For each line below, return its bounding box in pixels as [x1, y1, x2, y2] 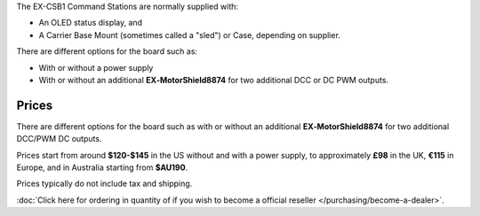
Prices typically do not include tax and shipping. [16, 178, 193, 189]
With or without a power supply [38, 62, 154, 73]
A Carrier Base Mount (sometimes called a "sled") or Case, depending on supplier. [38, 29, 341, 40]
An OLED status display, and [38, 18, 142, 28]
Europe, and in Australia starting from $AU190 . [16, 162, 188, 173]
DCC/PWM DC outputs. [16, 134, 102, 144]
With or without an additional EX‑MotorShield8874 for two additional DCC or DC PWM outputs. [38, 74, 389, 85]
